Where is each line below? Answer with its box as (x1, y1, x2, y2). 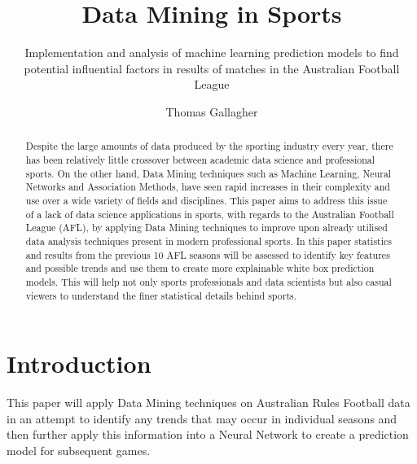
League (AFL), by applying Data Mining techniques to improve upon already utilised (25, 221, 388, 234)
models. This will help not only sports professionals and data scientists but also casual (25, 274, 392, 288)
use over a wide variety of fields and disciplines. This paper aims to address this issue (25, 193, 388, 207)
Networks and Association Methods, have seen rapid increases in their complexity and (25, 180, 390, 194)
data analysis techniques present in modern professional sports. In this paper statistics (25, 234, 392, 247)
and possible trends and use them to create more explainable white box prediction (25, 261, 375, 275)
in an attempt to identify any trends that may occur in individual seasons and (7, 409, 397, 427)
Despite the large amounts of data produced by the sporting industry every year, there (25, 139, 393, 153)
